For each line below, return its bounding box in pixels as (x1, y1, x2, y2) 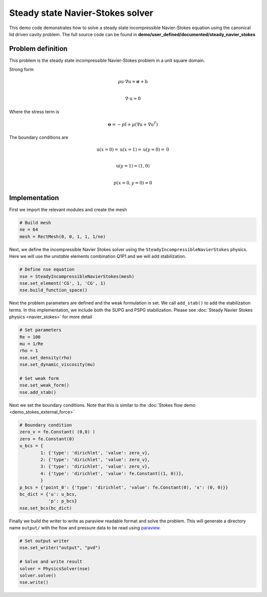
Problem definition (9, 44, 68, 53)
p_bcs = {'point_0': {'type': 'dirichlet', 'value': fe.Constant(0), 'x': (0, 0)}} (19, 484, 228, 490)
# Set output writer (19, 538, 69, 544)
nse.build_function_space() (19, 287, 88, 293)
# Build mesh (19, 220, 51, 226)
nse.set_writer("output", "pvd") (19, 545, 101, 551)
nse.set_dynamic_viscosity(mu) (19, 362, 96, 368)
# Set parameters (19, 327, 62, 333)
